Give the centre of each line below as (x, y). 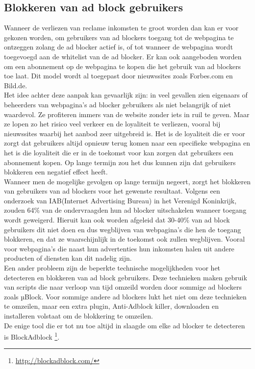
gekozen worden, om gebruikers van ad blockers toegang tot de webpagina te (119, 37)
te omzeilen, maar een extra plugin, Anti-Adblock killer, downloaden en (112, 306)
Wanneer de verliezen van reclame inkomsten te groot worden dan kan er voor (121, 28)
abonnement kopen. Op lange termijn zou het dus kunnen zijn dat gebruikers (120, 162)
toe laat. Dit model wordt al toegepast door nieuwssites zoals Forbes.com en (118, 76)
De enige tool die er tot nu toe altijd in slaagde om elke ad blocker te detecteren (125, 325)
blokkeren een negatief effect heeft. (56, 172)
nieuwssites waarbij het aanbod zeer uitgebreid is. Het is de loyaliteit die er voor (125, 133)
